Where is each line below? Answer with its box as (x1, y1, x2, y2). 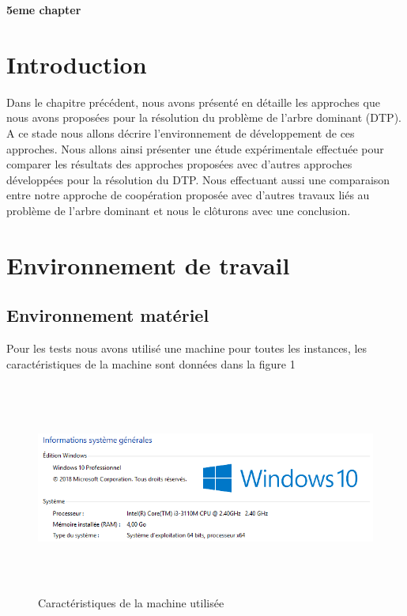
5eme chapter (6, 2, 81, 17)
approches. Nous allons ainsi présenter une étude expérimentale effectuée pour (6, 140, 384, 157)
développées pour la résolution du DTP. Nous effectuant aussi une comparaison (6, 171, 390, 187)
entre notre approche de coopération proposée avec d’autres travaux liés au (6, 187, 370, 203)
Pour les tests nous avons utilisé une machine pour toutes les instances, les (6, 340, 367, 357)
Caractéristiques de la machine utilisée (38, 595, 224, 611)
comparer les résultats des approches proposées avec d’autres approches (6, 156, 352, 172)
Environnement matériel (6, 303, 209, 327)
